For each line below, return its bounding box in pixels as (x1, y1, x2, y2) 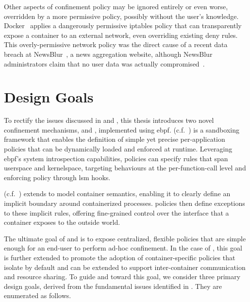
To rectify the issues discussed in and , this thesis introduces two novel (4, 115, 214, 125)
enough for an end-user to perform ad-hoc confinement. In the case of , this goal (4, 243, 242, 253)
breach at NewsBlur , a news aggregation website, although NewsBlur (4, 49, 213, 59)
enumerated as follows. (4, 290, 71, 301)
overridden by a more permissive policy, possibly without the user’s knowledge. (4, 11, 239, 21)
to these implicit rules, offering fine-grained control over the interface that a (4, 207, 229, 218)
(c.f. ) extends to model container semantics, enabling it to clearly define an (4, 188, 231, 199)
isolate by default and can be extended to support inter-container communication (4, 262, 246, 272)
